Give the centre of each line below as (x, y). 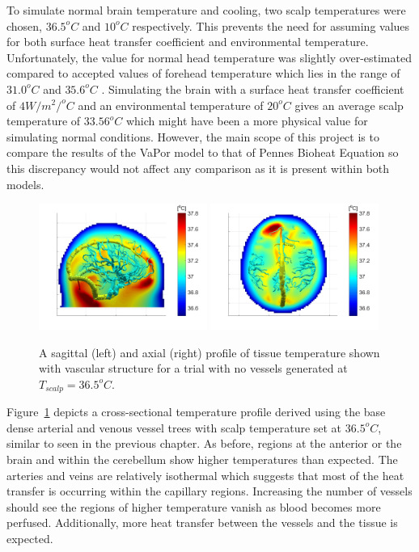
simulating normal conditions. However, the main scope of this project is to (193, 136)
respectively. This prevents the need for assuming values (271, 25)
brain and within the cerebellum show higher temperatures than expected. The (202, 459)
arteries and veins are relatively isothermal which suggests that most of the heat (205, 475)
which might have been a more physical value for (247, 121)
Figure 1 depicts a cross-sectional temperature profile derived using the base (196, 412)
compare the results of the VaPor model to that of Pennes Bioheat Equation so (203, 152)
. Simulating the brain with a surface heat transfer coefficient (253, 88)
